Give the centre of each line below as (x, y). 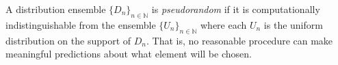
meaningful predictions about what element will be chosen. (129, 54)
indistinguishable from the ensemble (81, 24)
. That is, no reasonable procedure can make (240, 40)
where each (224, 24)
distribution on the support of (68, 40)
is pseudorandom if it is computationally (236, 9)
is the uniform (293, 24)
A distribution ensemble (56, 9)
